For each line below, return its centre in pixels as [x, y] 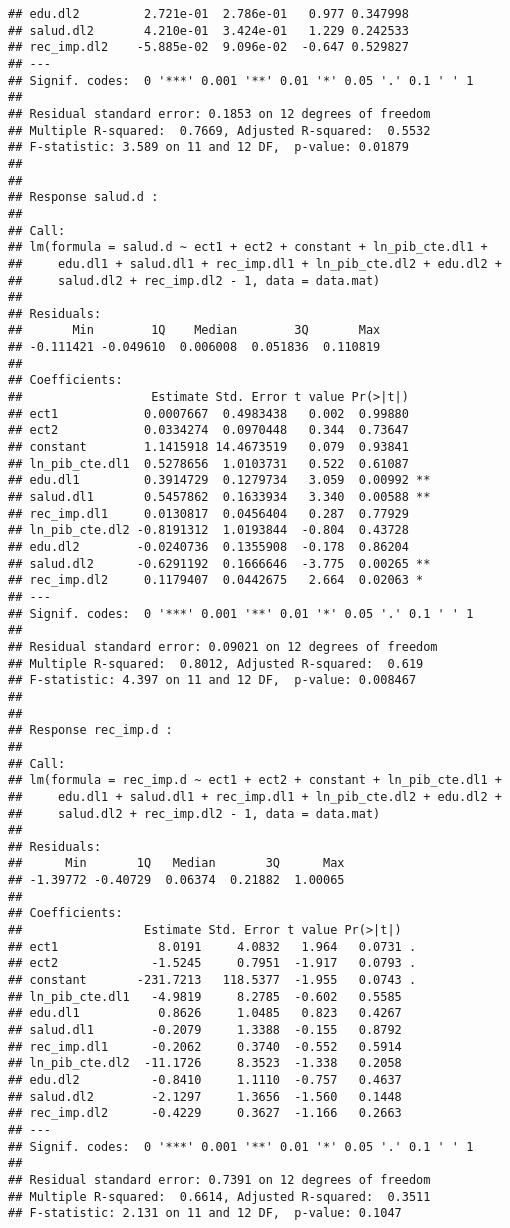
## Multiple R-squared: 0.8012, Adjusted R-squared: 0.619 [216, 663]
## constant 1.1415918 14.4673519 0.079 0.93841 [208, 447]
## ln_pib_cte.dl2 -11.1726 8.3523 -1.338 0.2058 [205, 1063]
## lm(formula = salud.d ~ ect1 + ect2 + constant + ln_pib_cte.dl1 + [248, 247]
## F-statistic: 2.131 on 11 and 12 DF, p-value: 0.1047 [205, 1213]
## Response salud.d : [83, 197]
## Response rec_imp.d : [90, 730]
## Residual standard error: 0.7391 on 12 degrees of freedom [219, 1179]
